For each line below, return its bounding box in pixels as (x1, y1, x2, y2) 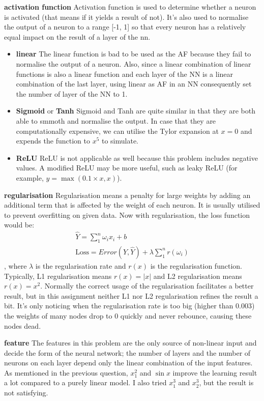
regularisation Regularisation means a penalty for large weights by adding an (4, 189, 251, 200)
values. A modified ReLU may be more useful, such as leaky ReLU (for (16, 162, 238, 173)
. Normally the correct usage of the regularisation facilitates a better (40, 280, 254, 291)
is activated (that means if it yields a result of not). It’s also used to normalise (4, 11, 249, 22)
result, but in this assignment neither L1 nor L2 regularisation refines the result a (4, 290, 258, 301)
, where (4, 260, 27, 271)
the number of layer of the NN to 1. (16, 88, 128, 99)
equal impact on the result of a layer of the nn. (4, 31, 151, 42)
